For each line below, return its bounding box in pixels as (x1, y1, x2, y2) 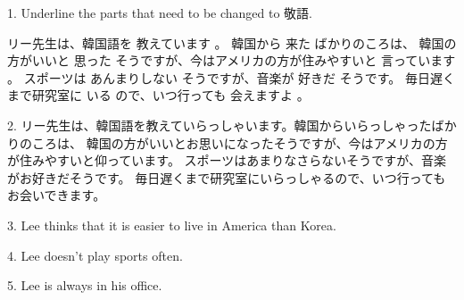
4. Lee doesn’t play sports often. (7, 246, 183, 264)
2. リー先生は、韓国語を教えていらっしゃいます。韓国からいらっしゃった (7, 115, 432, 134)
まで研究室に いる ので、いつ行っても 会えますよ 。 (7, 86, 310, 104)
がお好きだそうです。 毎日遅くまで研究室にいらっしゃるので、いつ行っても (7, 168, 446, 187)
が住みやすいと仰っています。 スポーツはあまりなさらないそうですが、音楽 (7, 151, 446, 170)
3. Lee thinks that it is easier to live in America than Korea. (7, 215, 336, 234)
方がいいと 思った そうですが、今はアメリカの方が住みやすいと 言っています (7, 51, 456, 70)
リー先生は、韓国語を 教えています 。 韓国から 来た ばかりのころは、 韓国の (7, 33, 457, 52)
